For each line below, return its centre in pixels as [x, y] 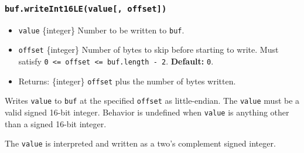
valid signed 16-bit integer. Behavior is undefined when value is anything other [147, 112]
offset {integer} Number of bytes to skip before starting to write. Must [148, 50]
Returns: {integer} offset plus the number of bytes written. [127, 81]
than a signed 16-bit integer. [56, 123]
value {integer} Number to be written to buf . [101, 30]
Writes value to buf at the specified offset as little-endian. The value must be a [152, 101]
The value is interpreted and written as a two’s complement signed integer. [140, 143]
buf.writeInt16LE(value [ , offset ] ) [86, 8]
